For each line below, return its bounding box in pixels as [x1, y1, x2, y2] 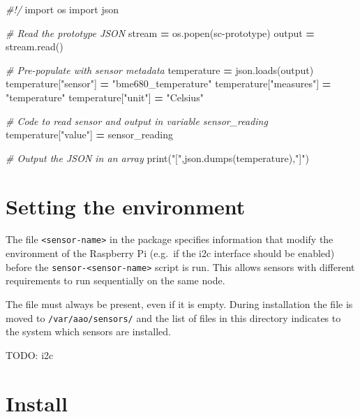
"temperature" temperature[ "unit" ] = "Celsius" [6, 89, 204, 104]
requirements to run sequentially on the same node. [6, 273, 225, 288]
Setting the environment [6, 191, 246, 220]
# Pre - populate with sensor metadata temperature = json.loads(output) [6, 62, 314, 77]
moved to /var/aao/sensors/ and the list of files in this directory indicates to [6, 310, 341, 325]
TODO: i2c [6, 347, 54, 362]
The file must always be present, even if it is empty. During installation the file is [6, 296, 353, 311]
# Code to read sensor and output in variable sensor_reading [6, 113, 268, 128]
